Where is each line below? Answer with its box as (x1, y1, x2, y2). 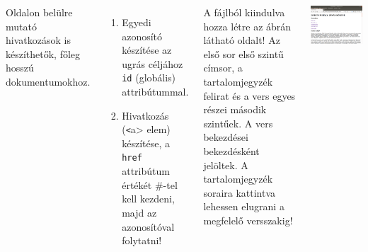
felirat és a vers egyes (203, 88, 296, 103)
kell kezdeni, (122, 191, 175, 206)
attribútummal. (122, 84, 189, 99)
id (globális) (122, 70, 176, 85)
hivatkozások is (6, 33, 71, 47)
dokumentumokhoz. (6, 74, 91, 88)
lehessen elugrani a (203, 199, 284, 214)
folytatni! (122, 233, 162, 248)
